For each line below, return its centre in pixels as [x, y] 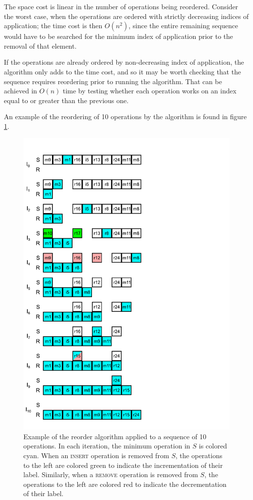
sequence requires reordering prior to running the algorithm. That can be [113, 81]
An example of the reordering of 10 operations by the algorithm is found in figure [125, 116]
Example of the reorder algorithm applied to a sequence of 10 [115, 436]
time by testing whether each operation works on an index [149, 91]
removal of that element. [40, 45]
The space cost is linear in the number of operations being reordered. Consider [121, 6]
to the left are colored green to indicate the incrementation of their [123, 465]
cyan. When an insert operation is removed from [96, 455]
